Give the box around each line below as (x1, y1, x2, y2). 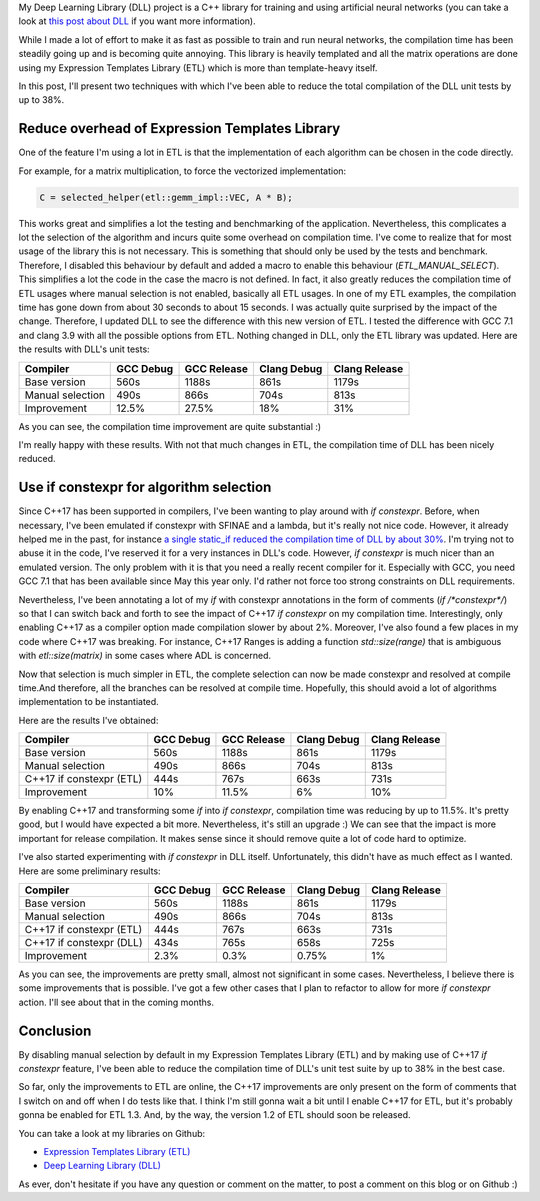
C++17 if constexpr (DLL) (24, 936, 143, 950)
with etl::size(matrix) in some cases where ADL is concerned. (18, 650, 272, 662)
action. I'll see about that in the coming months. (18, 996, 215, 1008)
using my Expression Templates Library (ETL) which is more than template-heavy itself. (18, 61, 378, 74)
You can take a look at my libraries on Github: (18, 1127, 206, 1139)
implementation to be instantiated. (18, 696, 159, 708)
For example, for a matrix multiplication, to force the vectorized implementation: (18, 165, 347, 177)
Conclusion (18, 1022, 92, 1039)
